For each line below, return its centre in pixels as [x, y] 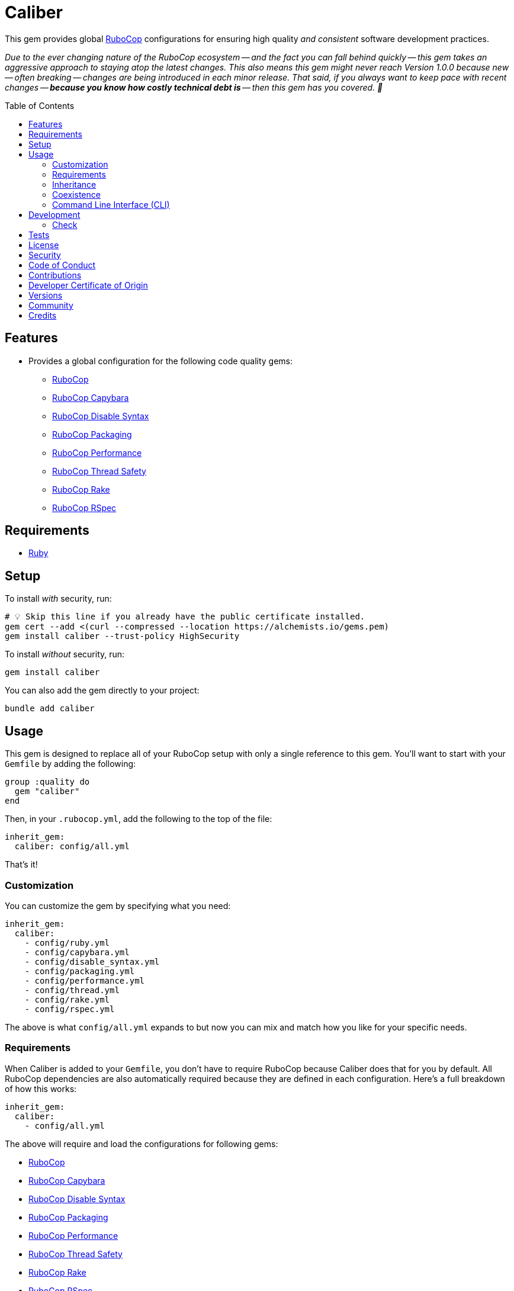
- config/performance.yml [85, 980]
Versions [46, 295]
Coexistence [76, 194]
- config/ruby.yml [67, 942]
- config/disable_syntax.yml [92, 961]
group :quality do [47, 782]
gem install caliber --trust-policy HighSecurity [122, 636]
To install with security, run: [58, 599]
